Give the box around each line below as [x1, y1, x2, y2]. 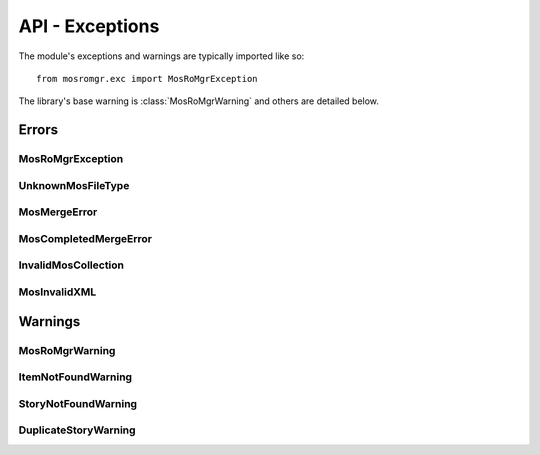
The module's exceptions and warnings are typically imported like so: [18, 50, 305, 62]
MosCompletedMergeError [18, 231, 152, 245]
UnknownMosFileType [18, 178, 130, 192]
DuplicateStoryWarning [18, 423, 136, 437]
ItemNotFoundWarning [18, 370, 133, 384]
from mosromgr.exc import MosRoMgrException [36, 73, 259, 84]
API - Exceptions [18, 15, 160, 37]
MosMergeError [18, 205, 98, 219]
